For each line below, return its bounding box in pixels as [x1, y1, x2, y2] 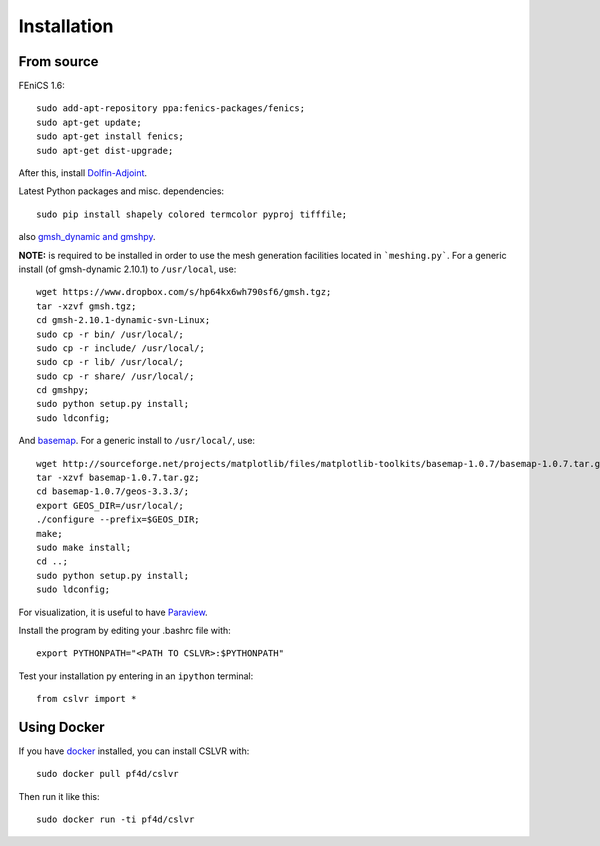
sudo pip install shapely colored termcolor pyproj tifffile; [36, 208, 348, 220]
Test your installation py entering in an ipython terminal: [18, 670, 254, 682]
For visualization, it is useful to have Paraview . [18, 606, 209, 618]
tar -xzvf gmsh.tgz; [36, 300, 137, 312]
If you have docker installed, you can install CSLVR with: [18, 745, 250, 757]
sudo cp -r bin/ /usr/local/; [36, 328, 185, 340]
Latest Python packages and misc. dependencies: [18, 185, 225, 197]
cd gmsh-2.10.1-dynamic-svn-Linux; [36, 315, 211, 326]
